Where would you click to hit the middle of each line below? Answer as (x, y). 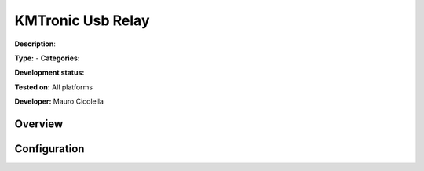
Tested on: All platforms (54, 87)
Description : (35, 44)
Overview (39, 124)
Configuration (49, 149)
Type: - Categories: (47, 58)
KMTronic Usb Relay (82, 20)
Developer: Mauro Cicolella (59, 101)
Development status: (49, 73)
